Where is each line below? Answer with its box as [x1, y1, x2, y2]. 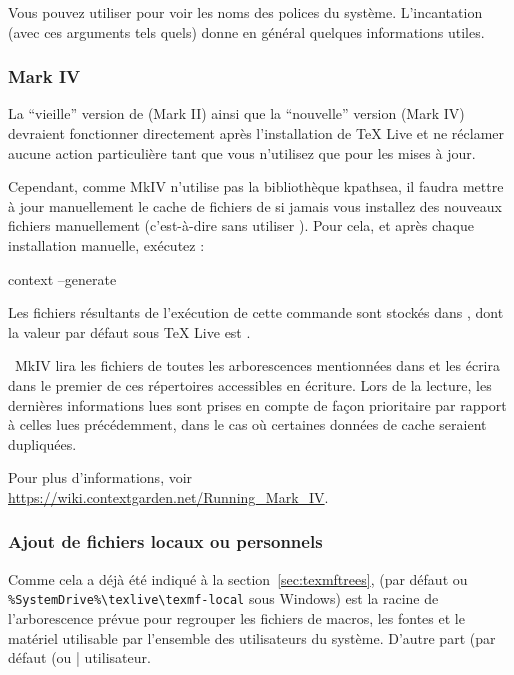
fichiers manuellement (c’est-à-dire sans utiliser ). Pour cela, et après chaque [8, 215, 474, 236]
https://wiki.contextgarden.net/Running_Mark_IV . [8, 486, 329, 507]
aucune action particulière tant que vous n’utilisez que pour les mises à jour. [8, 142, 476, 163]
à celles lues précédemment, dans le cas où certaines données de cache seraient [8, 414, 487, 435]
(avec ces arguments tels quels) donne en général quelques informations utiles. [8, 21, 485, 42]
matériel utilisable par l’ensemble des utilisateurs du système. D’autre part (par [8, 627, 496, 648]
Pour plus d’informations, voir [8, 467, 193, 488]
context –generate [8, 268, 117, 289]
